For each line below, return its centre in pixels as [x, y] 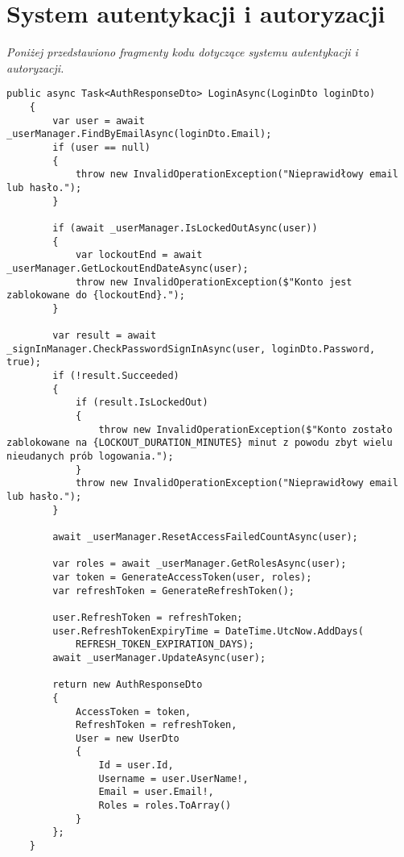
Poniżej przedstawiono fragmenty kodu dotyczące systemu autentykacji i [182, 52]
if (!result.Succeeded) [116, 376]
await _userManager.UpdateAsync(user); [159, 657]
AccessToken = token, [133, 711]
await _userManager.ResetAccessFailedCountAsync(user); [205, 537]
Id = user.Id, [136, 765]
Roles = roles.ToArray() [165, 806]
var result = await [105, 336]
